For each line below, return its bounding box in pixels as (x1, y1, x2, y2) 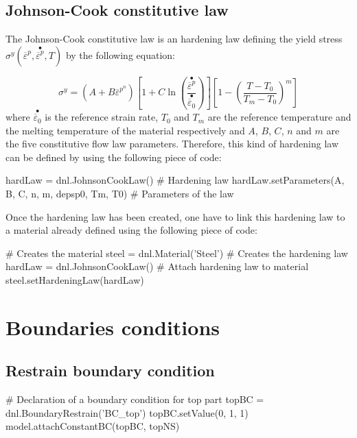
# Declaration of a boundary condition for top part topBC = (5, 392, 264, 406)
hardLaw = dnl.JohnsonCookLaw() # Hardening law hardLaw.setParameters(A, (5, 173, 345, 187)
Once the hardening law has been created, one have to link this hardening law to (5, 209, 345, 223)
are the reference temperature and (207, 110, 352, 124)
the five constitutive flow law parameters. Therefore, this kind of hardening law (5, 136, 338, 151)
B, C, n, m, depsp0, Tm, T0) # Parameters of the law (5, 186, 234, 201)
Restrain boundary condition (5, 360, 215, 381)
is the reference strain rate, (45, 110, 159, 124)
